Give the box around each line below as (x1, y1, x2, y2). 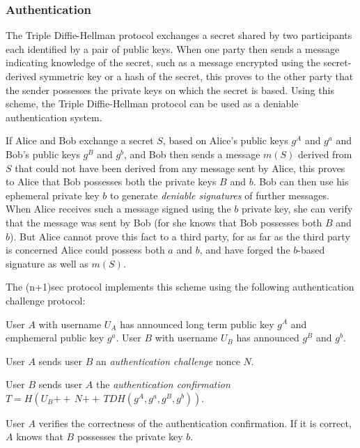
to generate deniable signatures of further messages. (109, 187, 329, 202)
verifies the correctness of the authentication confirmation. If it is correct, (38, 415, 352, 430)
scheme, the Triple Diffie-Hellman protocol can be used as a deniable (6, 96, 299, 111)
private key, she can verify (241, 201, 353, 216)
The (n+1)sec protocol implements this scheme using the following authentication (6, 279, 354, 294)
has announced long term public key (120, 316, 274, 331)
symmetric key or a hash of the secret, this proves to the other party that (40, 69, 354, 83)
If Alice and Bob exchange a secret (6, 133, 154, 148)
